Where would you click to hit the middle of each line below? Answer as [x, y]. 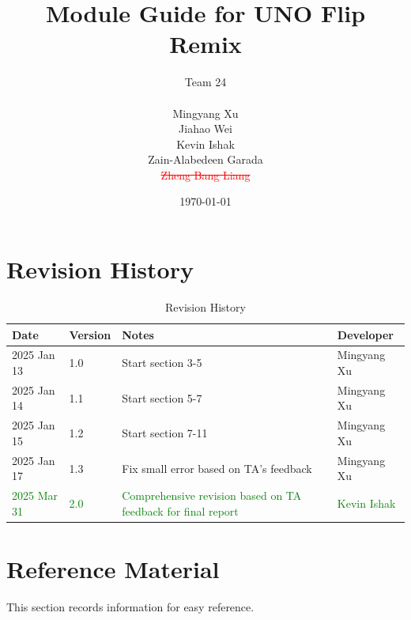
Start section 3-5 [162, 363]
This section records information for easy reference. [130, 607]
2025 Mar [35, 495]
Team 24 [205, 82]
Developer [365, 334]
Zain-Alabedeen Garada [205, 159]
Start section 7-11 [165, 433]
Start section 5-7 [162, 397]
